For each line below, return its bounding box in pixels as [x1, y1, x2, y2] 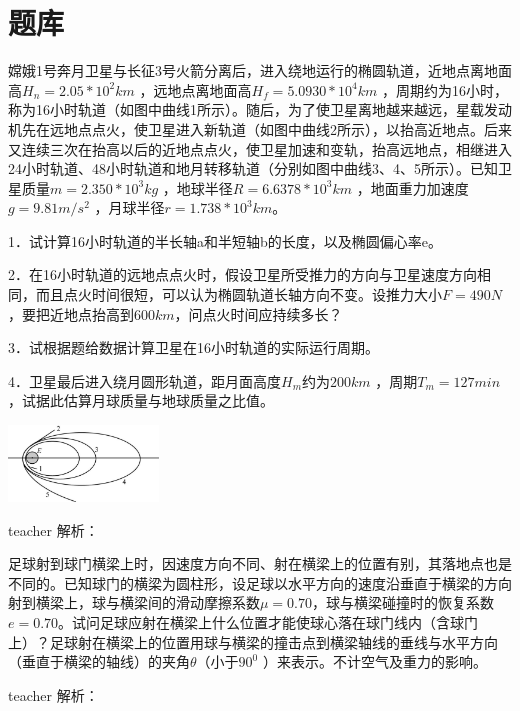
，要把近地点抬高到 [8, 303, 134, 324]
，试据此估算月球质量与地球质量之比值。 [8, 390, 274, 411]
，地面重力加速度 [356, 177, 469, 198]
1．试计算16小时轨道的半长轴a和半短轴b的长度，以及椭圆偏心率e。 [8, 230, 442, 251]
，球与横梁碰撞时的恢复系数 [312, 592, 495, 613]
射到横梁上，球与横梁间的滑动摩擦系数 [8, 592, 260, 613]
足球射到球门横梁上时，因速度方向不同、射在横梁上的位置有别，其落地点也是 [8, 553, 512, 574]
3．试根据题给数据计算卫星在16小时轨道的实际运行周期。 [8, 337, 379, 358]
